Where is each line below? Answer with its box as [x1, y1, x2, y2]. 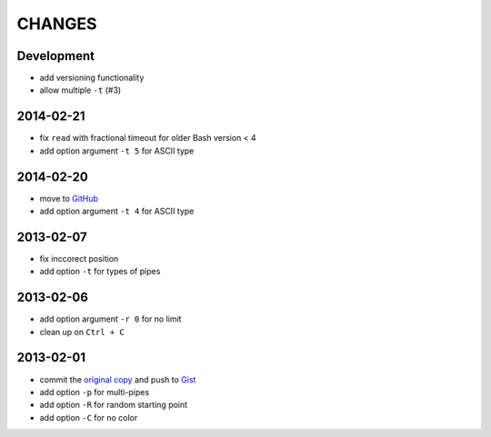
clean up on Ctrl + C [39, 326, 125, 337]
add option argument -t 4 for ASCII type [39, 205, 195, 217]
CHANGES [16, 14, 97, 34]
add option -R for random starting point [39, 400, 188, 411]
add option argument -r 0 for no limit [39, 313, 182, 324]
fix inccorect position [39, 253, 119, 263]
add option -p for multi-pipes [39, 386, 150, 397]
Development [16, 48, 95, 64]
